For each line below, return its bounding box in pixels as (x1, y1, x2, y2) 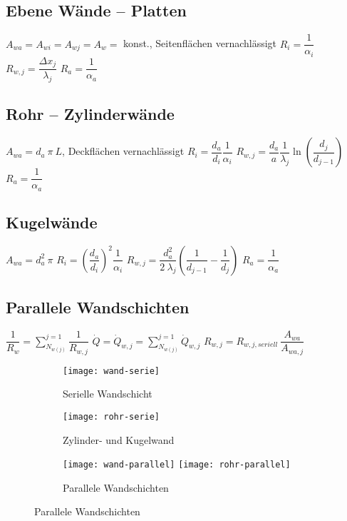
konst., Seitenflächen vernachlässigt (123, 36, 277, 51)
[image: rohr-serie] (63, 411, 160, 422)
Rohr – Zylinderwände (6, 103, 175, 125)
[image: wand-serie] (63, 365, 160, 376)
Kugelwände (6, 211, 98, 233)
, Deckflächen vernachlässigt (62, 143, 185, 158)
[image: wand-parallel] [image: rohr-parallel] (63, 460, 291, 470)
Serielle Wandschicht (63, 386, 152, 401)
